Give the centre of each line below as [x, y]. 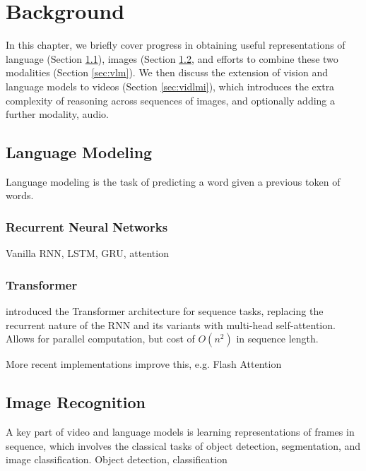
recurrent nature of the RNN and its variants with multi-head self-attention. [171, 324]
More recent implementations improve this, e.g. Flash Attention [144, 364]
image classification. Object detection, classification [117, 459]
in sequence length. [277, 339]
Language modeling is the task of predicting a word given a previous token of [173, 181]
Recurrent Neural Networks [87, 227]
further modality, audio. [57, 114]
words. [20, 195]
